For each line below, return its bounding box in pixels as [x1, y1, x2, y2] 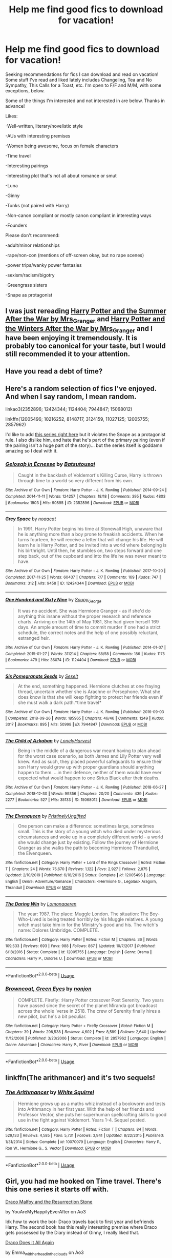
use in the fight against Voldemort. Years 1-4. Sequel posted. [17, 1117, 146, 1123]
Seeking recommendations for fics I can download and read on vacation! [5, 71, 159, 77]
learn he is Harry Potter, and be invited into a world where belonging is [17, 542, 167, 548]
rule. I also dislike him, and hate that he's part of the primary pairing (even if [5, 437, 165, 443]
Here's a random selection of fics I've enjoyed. [5, 384, 157, 393]
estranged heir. [17, 635, 50, 641]
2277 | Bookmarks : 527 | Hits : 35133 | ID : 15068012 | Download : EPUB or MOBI [5, 797, 147, 802]
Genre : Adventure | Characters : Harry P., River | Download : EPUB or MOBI [5, 1042, 138, 1047]
